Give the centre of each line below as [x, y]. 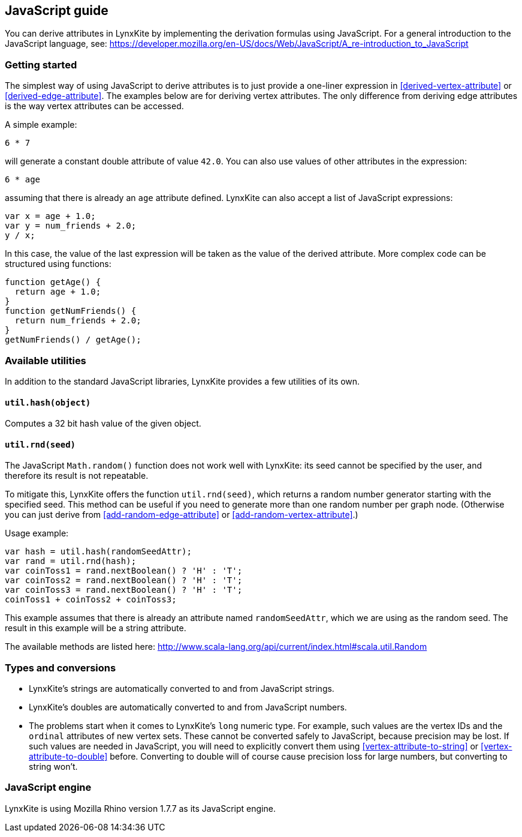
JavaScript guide [57, 10]
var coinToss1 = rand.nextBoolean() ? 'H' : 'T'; [124, 571]
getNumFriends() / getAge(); [73, 340]
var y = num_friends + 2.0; [71, 226]
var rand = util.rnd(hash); [71, 561]
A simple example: [41, 125]
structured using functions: [58, 264]
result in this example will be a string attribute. [96, 628]
